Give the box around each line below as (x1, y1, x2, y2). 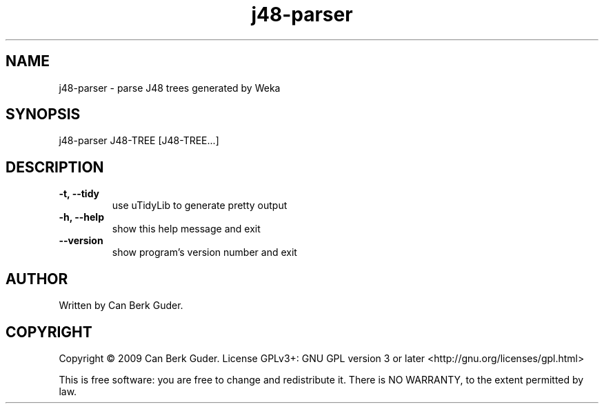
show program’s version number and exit (112, 246, 297, 259)
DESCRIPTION (6, 158, 104, 176)
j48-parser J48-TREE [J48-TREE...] (59, 134, 219, 147)
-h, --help (59, 211, 104, 223)
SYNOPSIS (6, 106, 81, 123)
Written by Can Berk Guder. (59, 299, 183, 312)
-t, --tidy (59, 188, 100, 200)
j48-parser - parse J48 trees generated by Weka (59, 81, 281, 94)
